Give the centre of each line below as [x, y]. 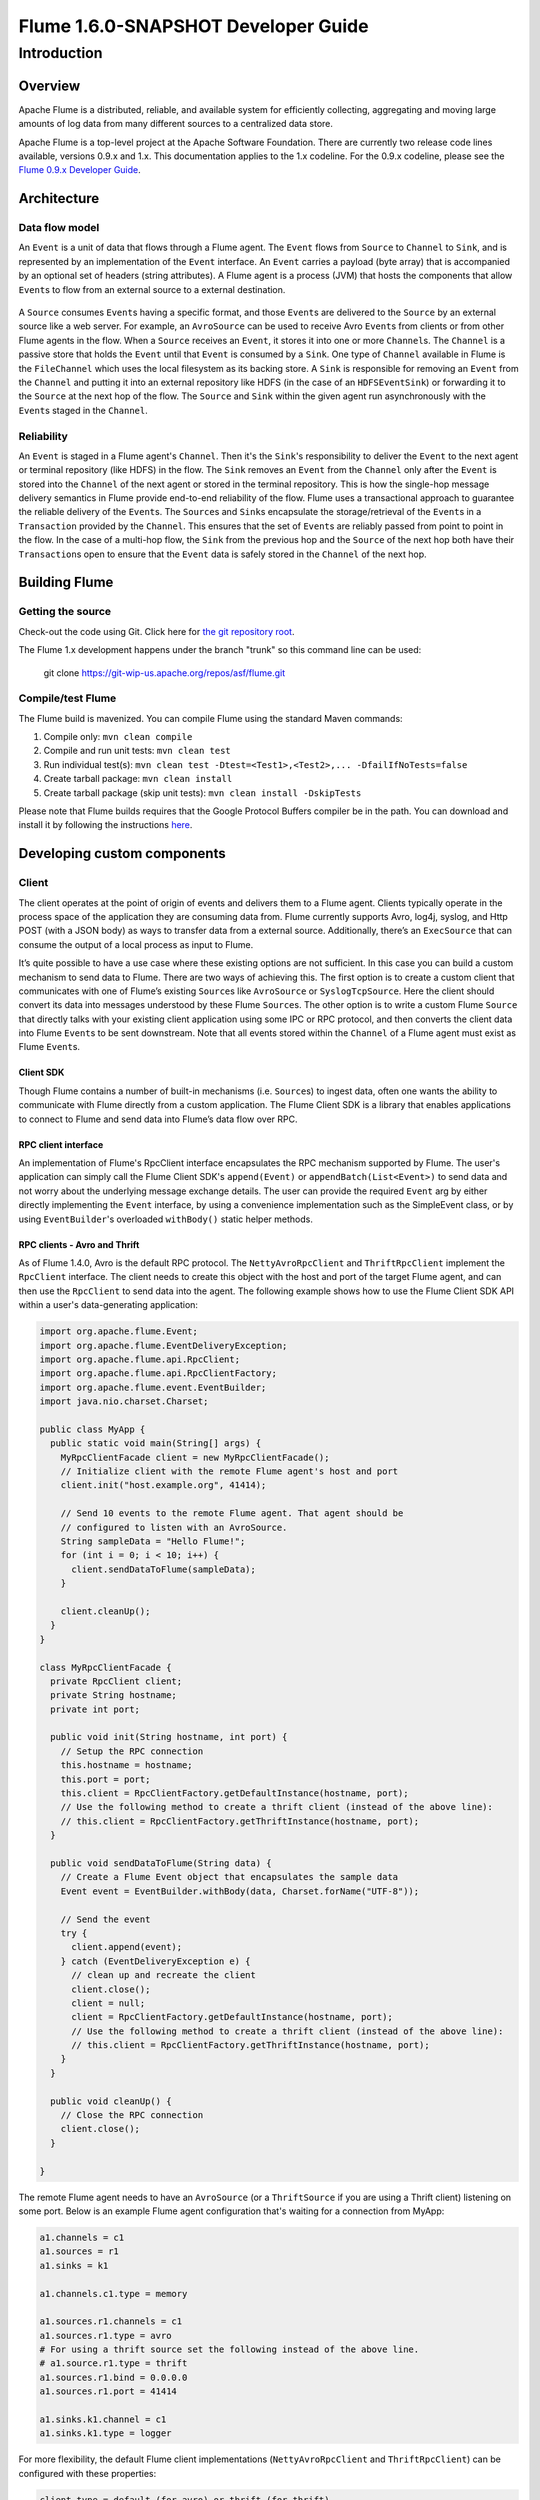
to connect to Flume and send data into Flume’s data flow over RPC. [158, 1119]
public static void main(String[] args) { [156, 1443]
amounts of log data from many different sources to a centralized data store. [176, 124]
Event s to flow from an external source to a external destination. [152, 289]
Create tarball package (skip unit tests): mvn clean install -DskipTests [202, 792]
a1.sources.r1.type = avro [105, 2335]
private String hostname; [113, 1695]
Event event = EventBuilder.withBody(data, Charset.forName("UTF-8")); [240, 1891]
